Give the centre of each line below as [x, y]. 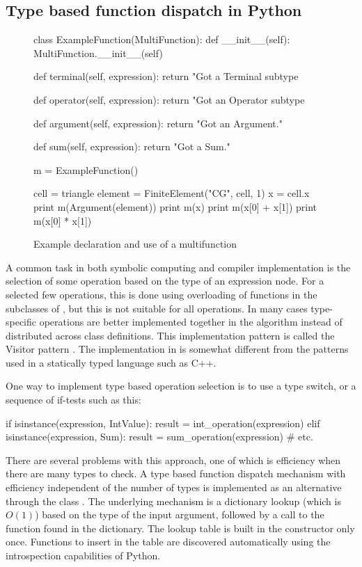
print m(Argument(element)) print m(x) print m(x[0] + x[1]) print [175, 206]
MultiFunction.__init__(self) [98, 53]
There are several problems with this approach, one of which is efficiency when [173, 460]
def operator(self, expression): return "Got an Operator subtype [169, 99]
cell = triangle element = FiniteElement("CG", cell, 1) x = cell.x [172, 193]
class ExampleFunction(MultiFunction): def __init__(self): [162, 39]
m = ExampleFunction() [86, 169]
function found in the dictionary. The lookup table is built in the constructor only [180, 528]
